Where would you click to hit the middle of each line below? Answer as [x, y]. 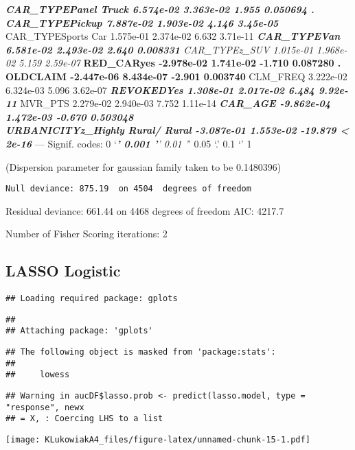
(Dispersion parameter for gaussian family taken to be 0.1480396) [144, 166]
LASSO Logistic [63, 271]
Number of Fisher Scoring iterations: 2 [87, 234]
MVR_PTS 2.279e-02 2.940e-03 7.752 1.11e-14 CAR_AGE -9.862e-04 [175, 103]
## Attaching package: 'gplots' [79, 331]
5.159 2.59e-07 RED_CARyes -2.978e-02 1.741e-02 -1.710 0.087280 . [180, 63]
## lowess [38, 375]
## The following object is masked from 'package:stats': [141, 352]
